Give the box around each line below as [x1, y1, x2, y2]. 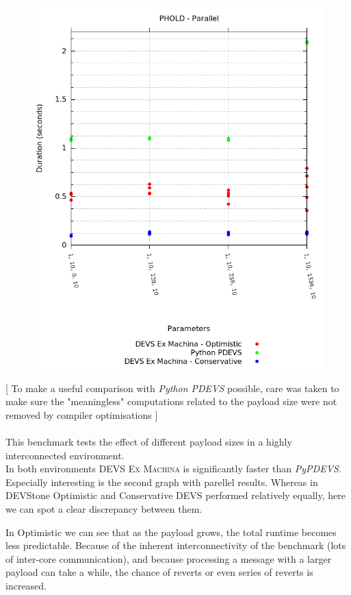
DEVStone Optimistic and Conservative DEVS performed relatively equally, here [5, 488, 346, 502]
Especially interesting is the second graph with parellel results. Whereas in [5, 474, 318, 489]
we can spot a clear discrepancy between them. [5, 501, 203, 515]
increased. [5, 578, 47, 592]
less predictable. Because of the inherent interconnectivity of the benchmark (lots [5, 538, 346, 552]
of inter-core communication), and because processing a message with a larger [5, 551, 332, 566]
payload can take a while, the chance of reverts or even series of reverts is [5, 565, 313, 579]
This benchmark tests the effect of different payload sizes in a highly [5, 434, 292, 448]
